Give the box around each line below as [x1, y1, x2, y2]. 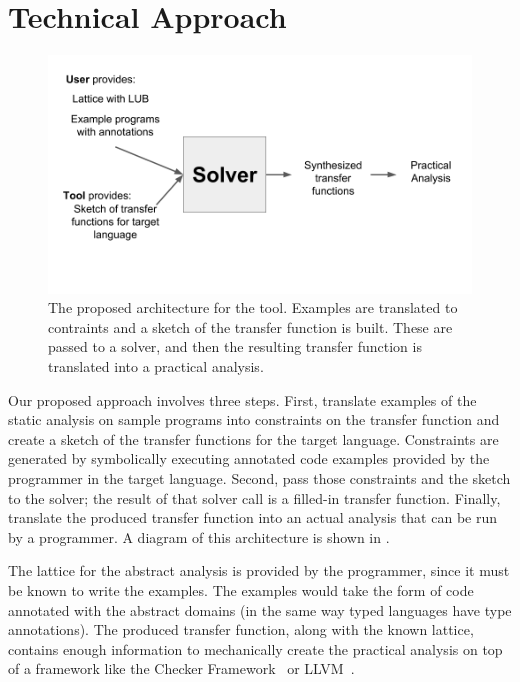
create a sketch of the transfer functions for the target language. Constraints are [8, 428, 499, 449]
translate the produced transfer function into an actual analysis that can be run [8, 507, 498, 528]
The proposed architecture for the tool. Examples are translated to [48, 297, 458, 318]
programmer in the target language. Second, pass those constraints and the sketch [8, 467, 511, 488]
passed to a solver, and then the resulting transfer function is [48, 336, 422, 357]
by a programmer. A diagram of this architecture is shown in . [8, 526, 390, 547]
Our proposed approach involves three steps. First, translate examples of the [8, 389, 477, 410]
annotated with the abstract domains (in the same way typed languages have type [8, 599, 512, 620]
